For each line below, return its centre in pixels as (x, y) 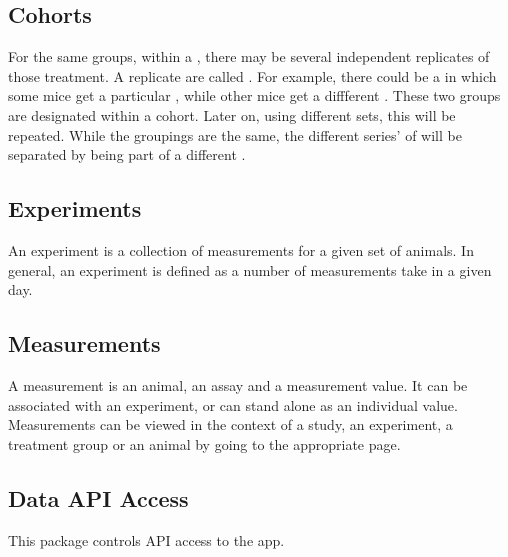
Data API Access (98, 497)
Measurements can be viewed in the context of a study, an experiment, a (230, 424)
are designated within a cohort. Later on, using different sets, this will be (232, 114)
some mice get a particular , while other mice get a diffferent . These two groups (254, 95)
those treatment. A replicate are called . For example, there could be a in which (252, 75)
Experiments (75, 208)
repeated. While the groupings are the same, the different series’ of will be (235, 134)
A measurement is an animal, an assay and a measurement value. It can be (238, 384)
